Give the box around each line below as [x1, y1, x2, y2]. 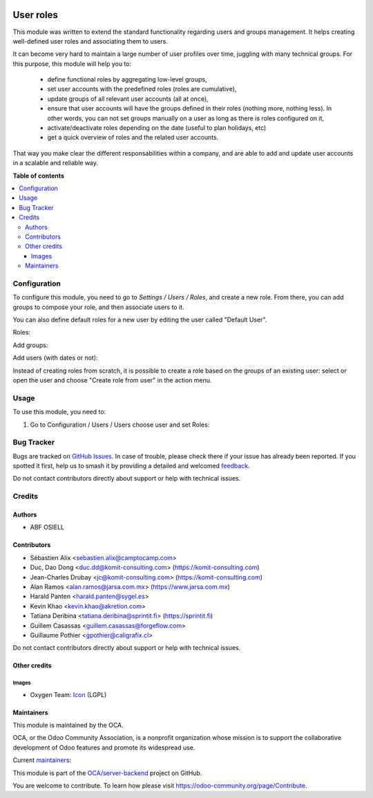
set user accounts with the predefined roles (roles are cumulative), [47, 85, 237, 93]
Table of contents [12, 171, 65, 180]
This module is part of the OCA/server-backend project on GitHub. [12, 768, 202, 777]
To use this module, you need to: [12, 408, 106, 416]
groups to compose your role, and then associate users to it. [12, 303, 184, 311]
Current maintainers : [12, 756, 72, 764]
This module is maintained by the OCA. [12, 721, 124, 730]
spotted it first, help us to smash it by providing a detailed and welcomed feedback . [12, 462, 250, 470]
